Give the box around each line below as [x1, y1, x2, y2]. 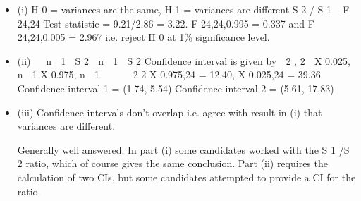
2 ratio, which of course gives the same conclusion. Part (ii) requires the [17, 156, 328, 171]
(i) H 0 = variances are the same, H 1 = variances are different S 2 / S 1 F [17, 2, 350, 16]
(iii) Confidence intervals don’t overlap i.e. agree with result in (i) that [17, 104, 322, 119]
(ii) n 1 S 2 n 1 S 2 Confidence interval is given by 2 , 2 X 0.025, [17, 53, 350, 68]
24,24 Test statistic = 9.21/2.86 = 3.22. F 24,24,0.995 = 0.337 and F [17, 16, 314, 30]
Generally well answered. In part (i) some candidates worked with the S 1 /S [17, 142, 350, 157]
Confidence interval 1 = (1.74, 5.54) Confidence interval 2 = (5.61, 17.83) [17, 80, 334, 95]
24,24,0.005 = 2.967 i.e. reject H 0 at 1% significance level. [17, 30, 270, 44]
